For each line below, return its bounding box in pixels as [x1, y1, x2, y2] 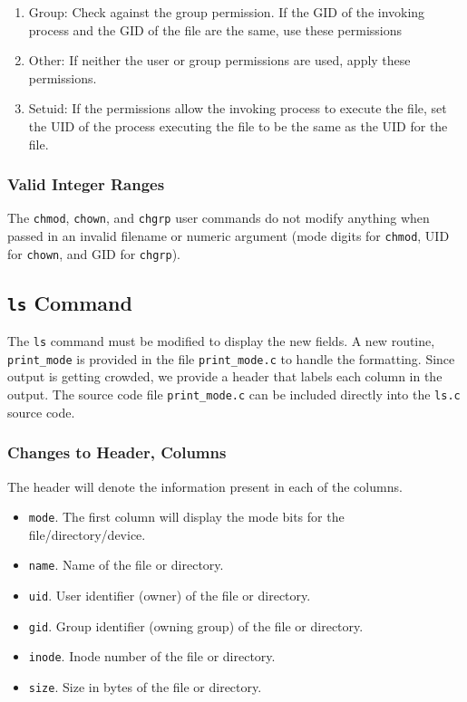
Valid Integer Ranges [7, 173, 165, 196]
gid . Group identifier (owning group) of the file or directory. [28, 616, 364, 635]
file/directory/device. [28, 524, 146, 543]
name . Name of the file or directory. [28, 555, 224, 574]
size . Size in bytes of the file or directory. [28, 677, 262, 696]
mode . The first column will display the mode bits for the [28, 507, 345, 526]
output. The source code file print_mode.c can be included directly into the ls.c [7, 385, 461, 404]
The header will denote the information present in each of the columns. [7, 476, 403, 495]
